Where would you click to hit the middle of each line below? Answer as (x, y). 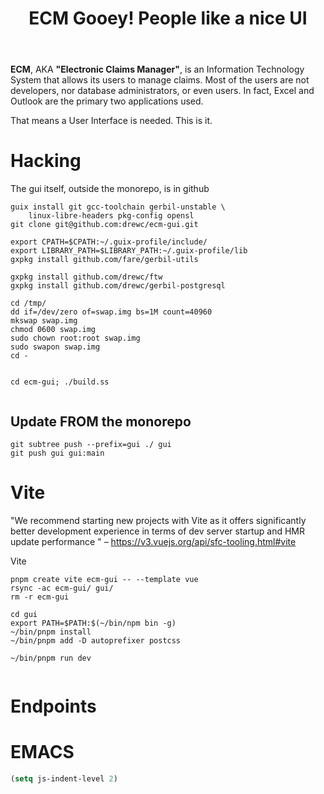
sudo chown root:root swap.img (75, 338)
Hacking (46, 161)
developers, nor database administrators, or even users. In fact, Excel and (162, 91)
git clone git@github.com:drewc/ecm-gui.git (104, 225)
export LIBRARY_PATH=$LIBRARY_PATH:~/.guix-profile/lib (129, 251)
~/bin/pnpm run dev (51, 658)
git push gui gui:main (57, 453)
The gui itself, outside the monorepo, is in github (110, 189)
